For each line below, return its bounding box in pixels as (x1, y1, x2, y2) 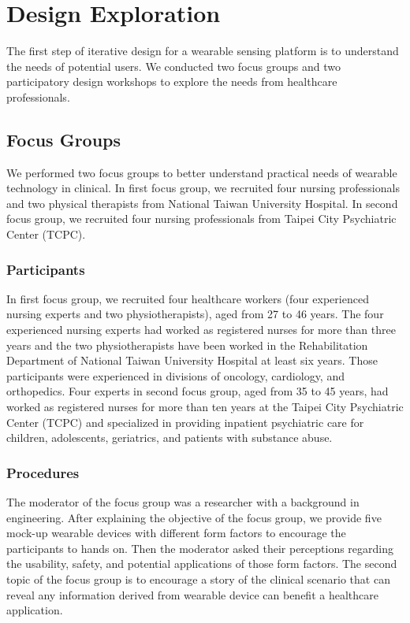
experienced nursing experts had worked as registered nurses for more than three (6, 321, 396, 338)
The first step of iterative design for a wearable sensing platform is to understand (6, 43, 399, 59)
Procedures (6, 462, 80, 482)
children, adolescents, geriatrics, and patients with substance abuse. (6, 429, 333, 446)
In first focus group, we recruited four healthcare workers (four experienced (6, 290, 369, 306)
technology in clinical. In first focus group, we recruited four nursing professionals (6, 180, 400, 196)
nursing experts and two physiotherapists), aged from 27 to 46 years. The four (6, 306, 384, 322)
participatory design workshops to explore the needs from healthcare (6, 73, 337, 90)
